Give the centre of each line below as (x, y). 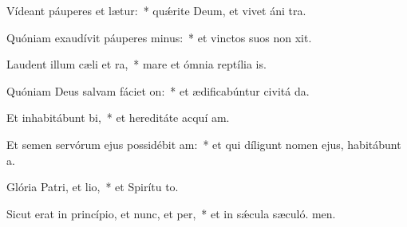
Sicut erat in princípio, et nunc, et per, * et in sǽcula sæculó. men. (171, 213)
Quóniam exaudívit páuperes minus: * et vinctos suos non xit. (159, 37)
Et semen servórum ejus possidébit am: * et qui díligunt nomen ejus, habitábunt (204, 144)
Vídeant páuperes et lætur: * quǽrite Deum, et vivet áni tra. (156, 10)
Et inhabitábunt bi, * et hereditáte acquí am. (118, 117)
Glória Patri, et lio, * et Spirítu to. (93, 187)
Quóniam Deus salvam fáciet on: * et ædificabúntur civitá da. (158, 90)
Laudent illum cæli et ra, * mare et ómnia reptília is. (136, 64)
